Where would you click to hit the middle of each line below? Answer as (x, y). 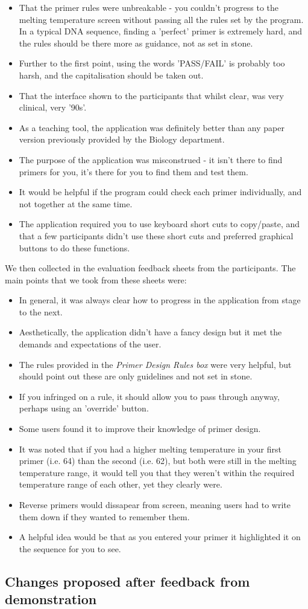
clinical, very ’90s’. (53, 107)
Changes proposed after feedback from (127, 581)
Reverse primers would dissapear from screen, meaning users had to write (155, 504)
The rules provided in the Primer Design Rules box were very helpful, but (155, 364)
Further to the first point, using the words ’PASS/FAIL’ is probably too (152, 63)
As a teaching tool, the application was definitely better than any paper (152, 127)
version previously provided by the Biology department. (122, 139)
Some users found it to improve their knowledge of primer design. (140, 429)
